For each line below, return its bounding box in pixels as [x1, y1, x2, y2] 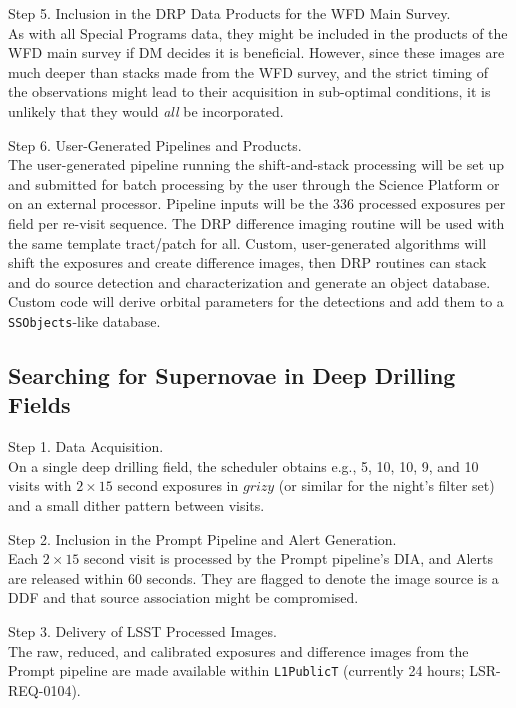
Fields [8, 389, 71, 420]
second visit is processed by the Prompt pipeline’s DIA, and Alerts [84, 548, 494, 569]
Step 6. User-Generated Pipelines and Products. [8, 134, 302, 155]
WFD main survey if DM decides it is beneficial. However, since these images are [8, 42, 505, 63]
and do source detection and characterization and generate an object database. [8, 271, 491, 292]
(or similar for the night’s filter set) [278, 475, 495, 496]
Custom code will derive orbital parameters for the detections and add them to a [8, 291, 504, 312]
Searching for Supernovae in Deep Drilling [8, 359, 456, 390]
